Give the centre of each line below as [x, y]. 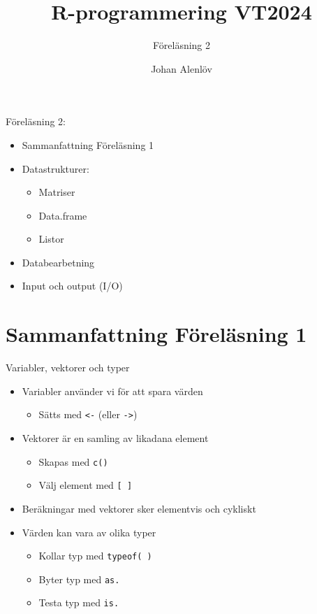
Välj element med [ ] [86, 485]
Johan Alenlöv [182, 68]
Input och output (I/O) [72, 286]
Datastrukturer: [56, 168]
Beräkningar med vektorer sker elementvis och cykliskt [139, 508]
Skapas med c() [73, 461]
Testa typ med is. [79, 602]
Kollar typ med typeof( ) [95, 556]
